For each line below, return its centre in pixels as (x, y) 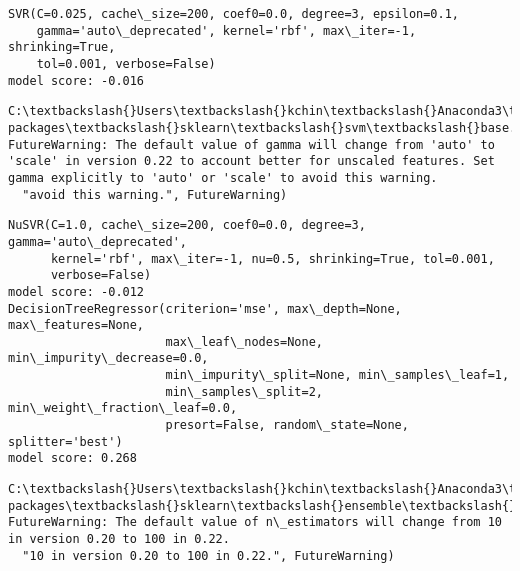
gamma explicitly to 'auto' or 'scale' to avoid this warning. (223, 177)
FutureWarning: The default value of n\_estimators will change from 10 (255, 522)
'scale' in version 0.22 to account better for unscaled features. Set (251, 161)
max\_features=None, (76, 325)
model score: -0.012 (76, 291)
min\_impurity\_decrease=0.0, (108, 358)
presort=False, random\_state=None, (287, 425)
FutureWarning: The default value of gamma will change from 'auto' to (251, 144)
